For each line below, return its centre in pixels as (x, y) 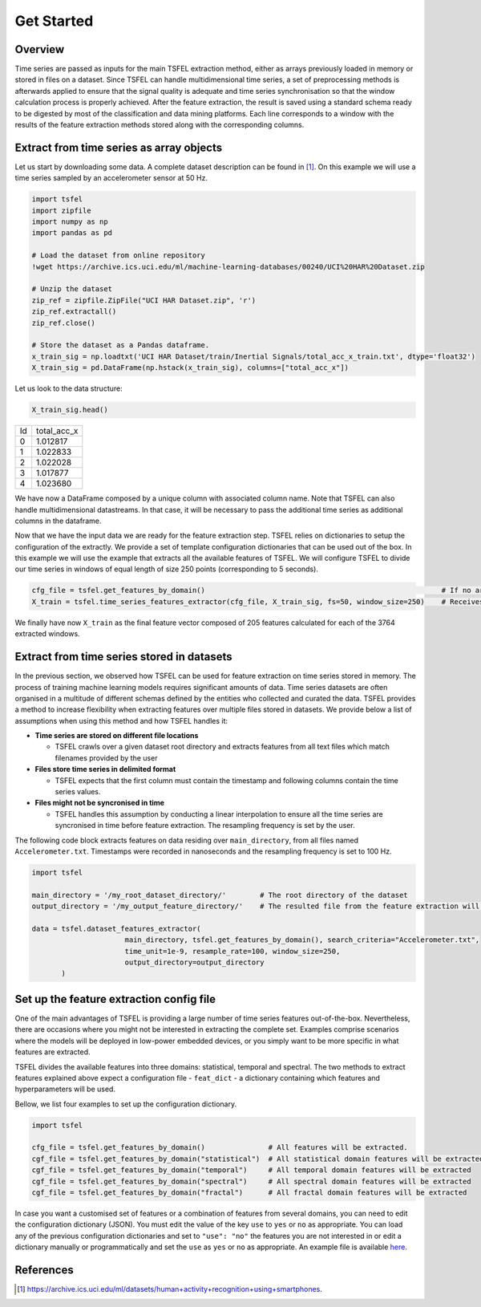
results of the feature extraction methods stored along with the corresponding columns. (160, 125)
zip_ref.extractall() (74, 312)
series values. (78, 792)
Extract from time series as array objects (119, 147)
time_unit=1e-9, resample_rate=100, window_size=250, (232, 951)
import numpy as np (70, 222)
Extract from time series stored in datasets (123, 657)
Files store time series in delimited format (105, 769)
